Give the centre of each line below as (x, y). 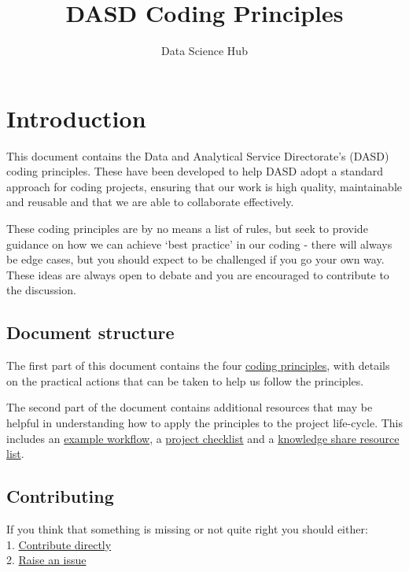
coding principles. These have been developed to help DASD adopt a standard (195, 171)
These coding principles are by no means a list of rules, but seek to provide (187, 229)
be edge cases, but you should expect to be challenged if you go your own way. (195, 259)
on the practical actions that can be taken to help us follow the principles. (185, 380)
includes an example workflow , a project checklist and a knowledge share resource (203, 438)
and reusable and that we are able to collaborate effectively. (150, 202)
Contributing (60, 496)
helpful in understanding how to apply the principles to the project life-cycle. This (205, 422)
